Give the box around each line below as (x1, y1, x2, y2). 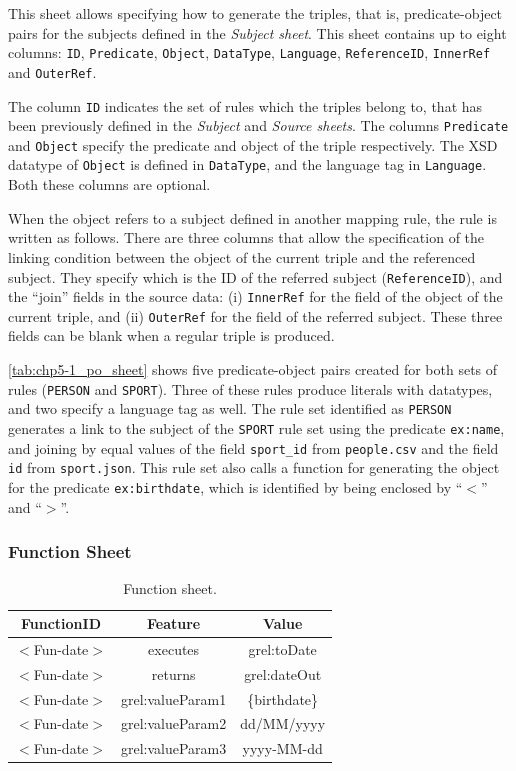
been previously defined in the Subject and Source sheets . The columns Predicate (8, 115, 509, 136)
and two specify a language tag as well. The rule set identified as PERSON (8, 398, 452, 419)
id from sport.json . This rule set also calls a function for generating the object (8, 457, 500, 478)
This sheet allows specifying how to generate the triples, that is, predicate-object (8, 3, 503, 23)
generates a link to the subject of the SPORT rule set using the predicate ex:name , (8, 417, 505, 438)
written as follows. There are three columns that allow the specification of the (8, 227, 485, 248)
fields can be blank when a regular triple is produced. (8, 325, 335, 346)
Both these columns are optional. (8, 174, 211, 195)
